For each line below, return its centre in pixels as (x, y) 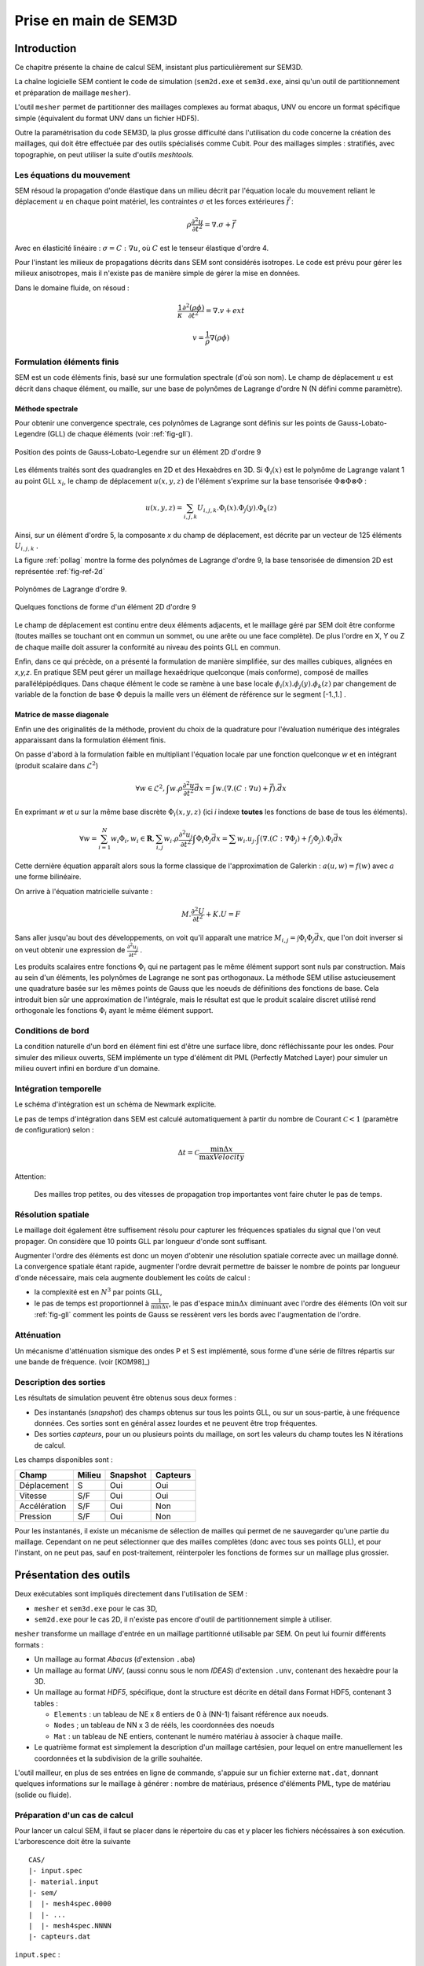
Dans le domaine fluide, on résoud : (72, 288)
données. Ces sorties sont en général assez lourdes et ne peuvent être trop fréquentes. (176, 1423)
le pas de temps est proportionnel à (91, 1303)
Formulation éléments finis (67, 362)
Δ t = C (188, 1153)
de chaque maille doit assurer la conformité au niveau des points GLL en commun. (148, 647)
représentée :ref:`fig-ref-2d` (60, 571)
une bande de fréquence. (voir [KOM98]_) (82, 1362)
